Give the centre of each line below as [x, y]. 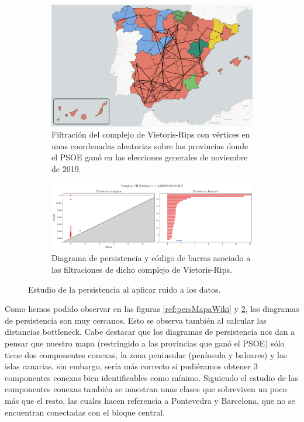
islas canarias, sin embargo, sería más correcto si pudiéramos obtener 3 [131, 366]
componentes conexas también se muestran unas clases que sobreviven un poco [146, 389]
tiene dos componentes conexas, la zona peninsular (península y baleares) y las [146, 354]
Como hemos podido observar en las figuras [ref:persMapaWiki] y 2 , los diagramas [152, 309]
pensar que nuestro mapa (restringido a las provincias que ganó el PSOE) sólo [145, 343]
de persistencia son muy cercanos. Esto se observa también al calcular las [136, 320]
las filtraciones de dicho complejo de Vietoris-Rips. [142, 269]
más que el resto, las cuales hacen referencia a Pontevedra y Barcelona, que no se [150, 400]
